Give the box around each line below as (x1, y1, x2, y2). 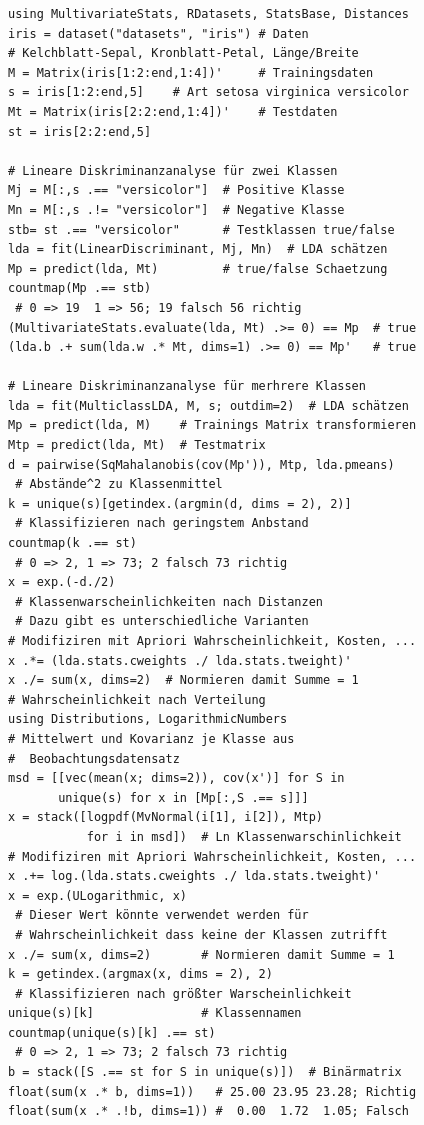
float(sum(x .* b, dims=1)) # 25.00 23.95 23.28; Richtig (8, 1084, 417, 1099)
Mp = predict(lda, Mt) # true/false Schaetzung (8, 261, 388, 276)
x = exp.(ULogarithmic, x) (8, 888, 187, 903)
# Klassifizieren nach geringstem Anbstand (15, 516, 309, 531)
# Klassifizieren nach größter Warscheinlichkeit (15, 986, 352, 1001)
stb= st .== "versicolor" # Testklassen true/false (8, 222, 395, 237)
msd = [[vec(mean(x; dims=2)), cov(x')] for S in (8, 771, 345, 786)
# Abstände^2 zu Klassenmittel (15, 477, 223, 492)
